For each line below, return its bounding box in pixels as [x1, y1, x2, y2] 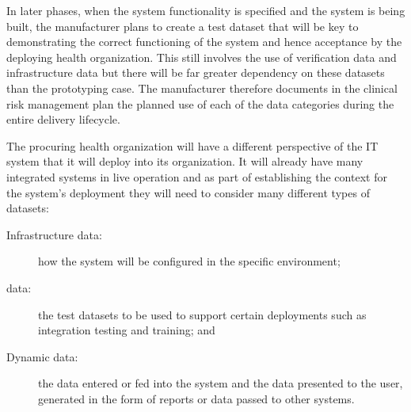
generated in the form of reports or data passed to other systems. [38, 390, 355, 406]
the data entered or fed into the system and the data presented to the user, [38, 375, 403, 391]
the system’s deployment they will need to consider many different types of [6, 184, 370, 200]
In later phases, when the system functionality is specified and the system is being [6, 2, 405, 18]
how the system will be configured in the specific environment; [38, 253, 341, 269]
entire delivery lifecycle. [6, 111, 120, 128]
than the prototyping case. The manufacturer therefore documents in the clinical [6, 79, 398, 96]
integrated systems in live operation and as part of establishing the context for [6, 168, 387, 185]
